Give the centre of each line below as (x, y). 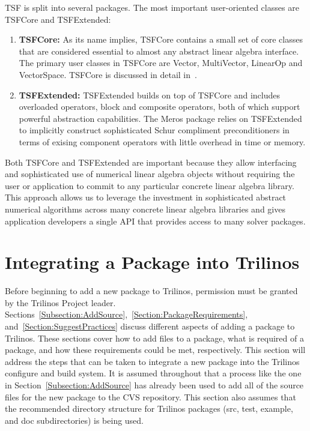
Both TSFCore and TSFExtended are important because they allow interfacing (151, 162)
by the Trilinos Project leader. (60, 302)
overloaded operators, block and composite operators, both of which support (160, 107)
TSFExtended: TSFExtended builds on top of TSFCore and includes (150, 95)
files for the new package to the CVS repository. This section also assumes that (150, 396)
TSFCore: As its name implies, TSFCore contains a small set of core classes (161, 39)
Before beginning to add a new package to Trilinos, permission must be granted (151, 291)
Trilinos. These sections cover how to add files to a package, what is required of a (154, 338)
